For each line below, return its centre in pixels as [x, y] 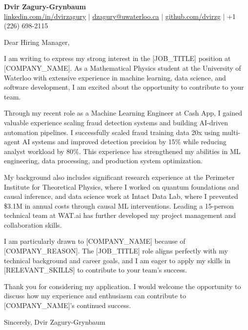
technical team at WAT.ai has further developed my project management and [120, 215]
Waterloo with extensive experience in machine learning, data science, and [115, 77]
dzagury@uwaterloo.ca [126, 16]
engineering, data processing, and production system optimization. [103, 161]
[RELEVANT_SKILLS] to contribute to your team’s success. [95, 270]
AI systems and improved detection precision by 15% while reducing [124, 142]
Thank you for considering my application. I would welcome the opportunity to [123, 286]
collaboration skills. [33, 224]
